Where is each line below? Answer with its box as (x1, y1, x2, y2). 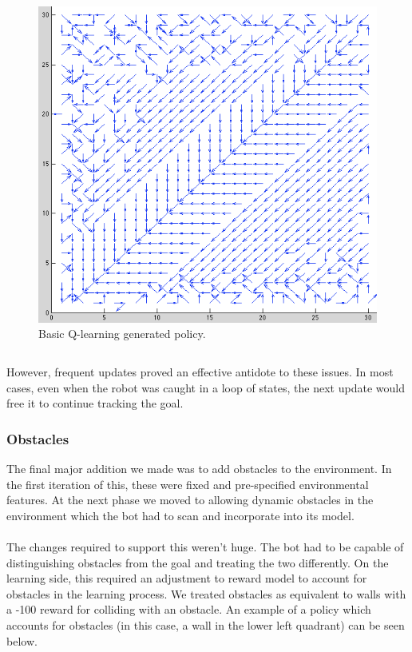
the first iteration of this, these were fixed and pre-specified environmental (6, 475, 369, 492)
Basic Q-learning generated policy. (38, 325, 206, 342)
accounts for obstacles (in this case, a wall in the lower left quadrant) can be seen (6, 616, 405, 633)
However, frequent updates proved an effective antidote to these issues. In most (6, 363, 394, 380)
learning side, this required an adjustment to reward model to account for (6, 570, 367, 586)
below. (6, 632, 38, 649)
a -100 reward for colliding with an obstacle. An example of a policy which (6, 601, 371, 618)
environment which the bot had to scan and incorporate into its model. (6, 507, 355, 523)
